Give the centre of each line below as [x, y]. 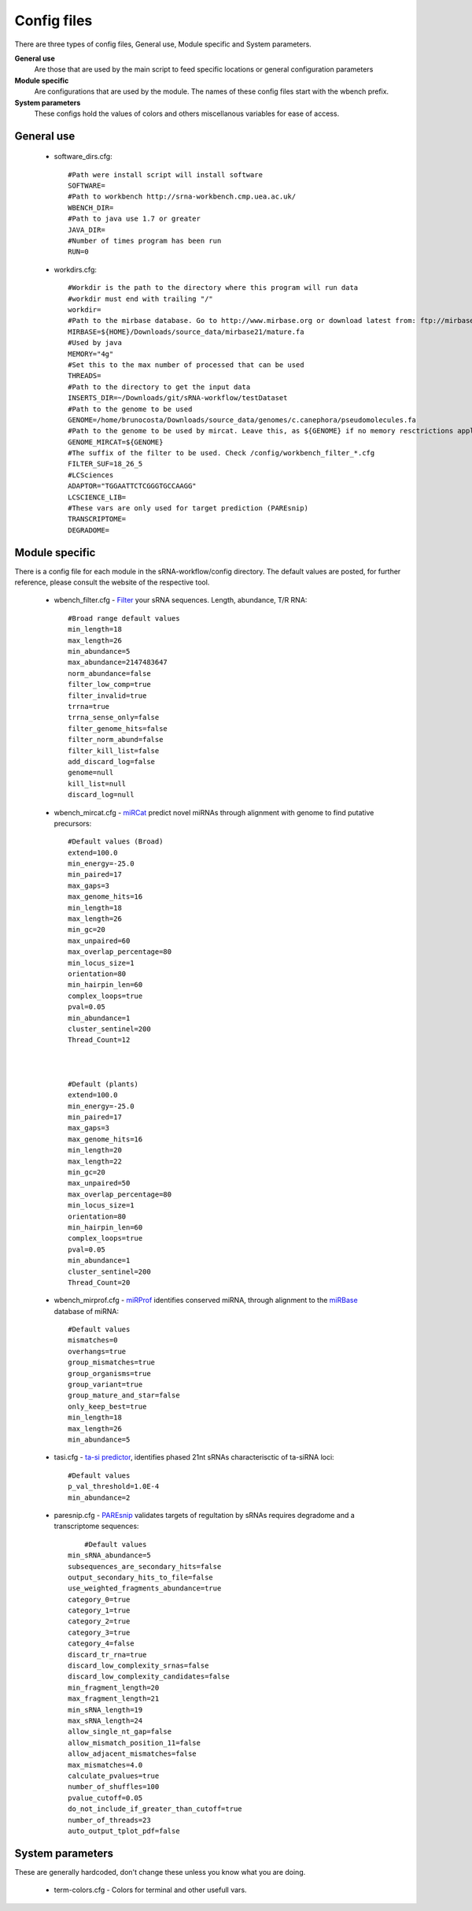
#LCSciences [91, 475]
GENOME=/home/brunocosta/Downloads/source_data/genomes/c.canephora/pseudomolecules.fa [242, 420]
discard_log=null [101, 795]
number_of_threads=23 [109, 1820]
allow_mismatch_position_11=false [134, 1742]
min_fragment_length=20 [114, 1687]
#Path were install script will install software [166, 174]
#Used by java [95, 343]
